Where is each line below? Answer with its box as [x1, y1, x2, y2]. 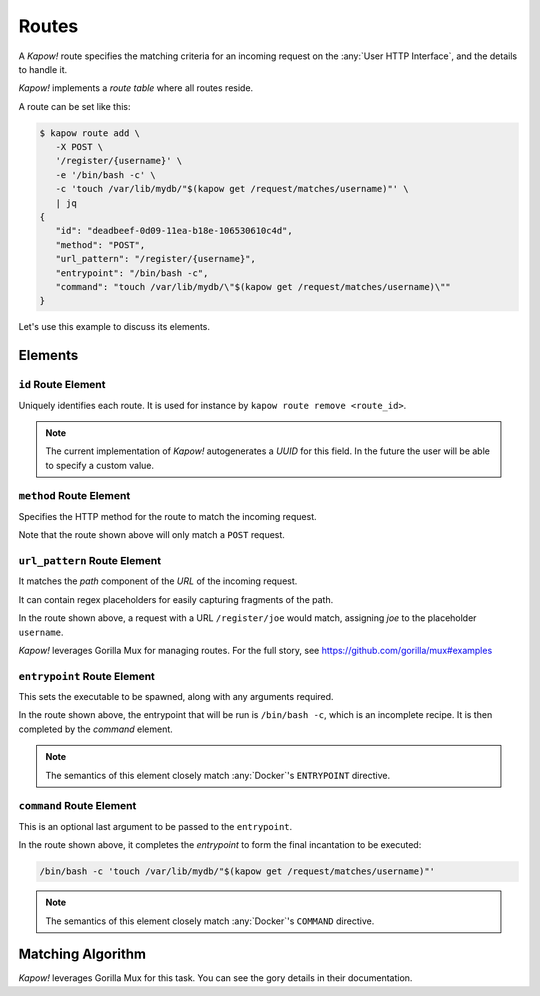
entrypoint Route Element [18, 669, 155, 683]
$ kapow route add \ [39, 127, 140, 139]
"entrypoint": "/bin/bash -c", [55, 267, 209, 279]
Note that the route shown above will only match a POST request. [18, 529, 285, 541]
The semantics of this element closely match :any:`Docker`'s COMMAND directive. [45, 915, 375, 927]
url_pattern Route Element [18, 554, 162, 567]
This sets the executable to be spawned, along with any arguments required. [18, 691, 334, 703]
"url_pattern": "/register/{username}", [55, 253, 257, 265]
